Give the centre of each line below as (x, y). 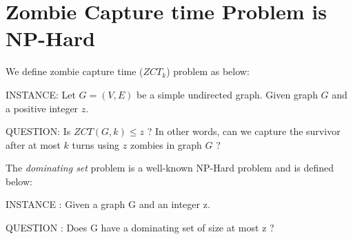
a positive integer (42, 108)
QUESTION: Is (38, 131)
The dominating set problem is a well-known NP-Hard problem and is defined (170, 168)
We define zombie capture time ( (74, 71)
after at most (33, 144)
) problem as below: (208, 71)
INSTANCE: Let (41, 94)
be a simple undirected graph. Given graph (227, 94)
